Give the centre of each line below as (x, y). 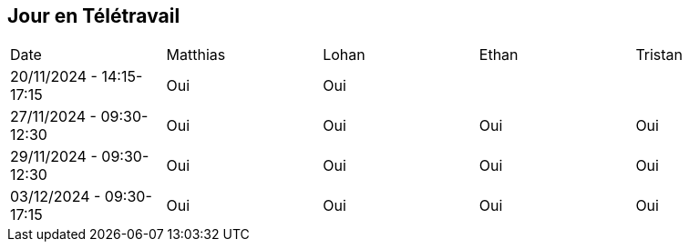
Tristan (659, 55)
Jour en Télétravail (94, 16)
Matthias (196, 55)
